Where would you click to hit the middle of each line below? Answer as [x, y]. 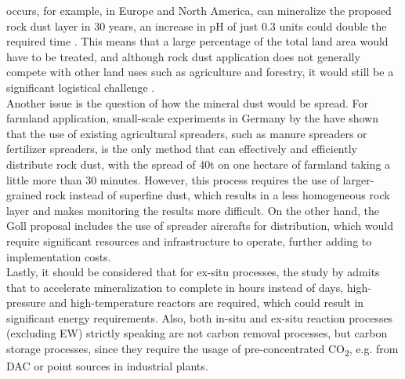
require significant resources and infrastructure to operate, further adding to [189, 241]
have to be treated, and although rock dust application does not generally [183, 56]
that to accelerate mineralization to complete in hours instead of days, [175, 287]
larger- [358, 179]
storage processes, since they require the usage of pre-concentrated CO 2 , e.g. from [202, 350]
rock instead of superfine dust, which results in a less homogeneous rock [217, 195]
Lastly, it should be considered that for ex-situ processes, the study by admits [193, 272]
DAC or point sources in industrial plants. [107, 366]
